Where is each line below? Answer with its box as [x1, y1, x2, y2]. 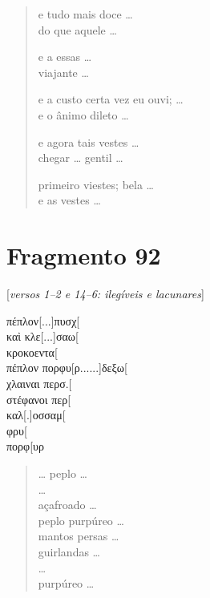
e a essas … [38, 48, 92, 65]
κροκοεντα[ [6, 343, 58, 360]
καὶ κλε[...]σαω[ [6, 328, 79, 345]
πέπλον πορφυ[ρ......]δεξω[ [6, 359, 127, 376]
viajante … [38, 63, 89, 80]
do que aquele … [38, 21, 117, 38]
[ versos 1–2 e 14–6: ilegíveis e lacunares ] [6, 285, 204, 302]
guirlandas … [38, 543, 100, 560]
